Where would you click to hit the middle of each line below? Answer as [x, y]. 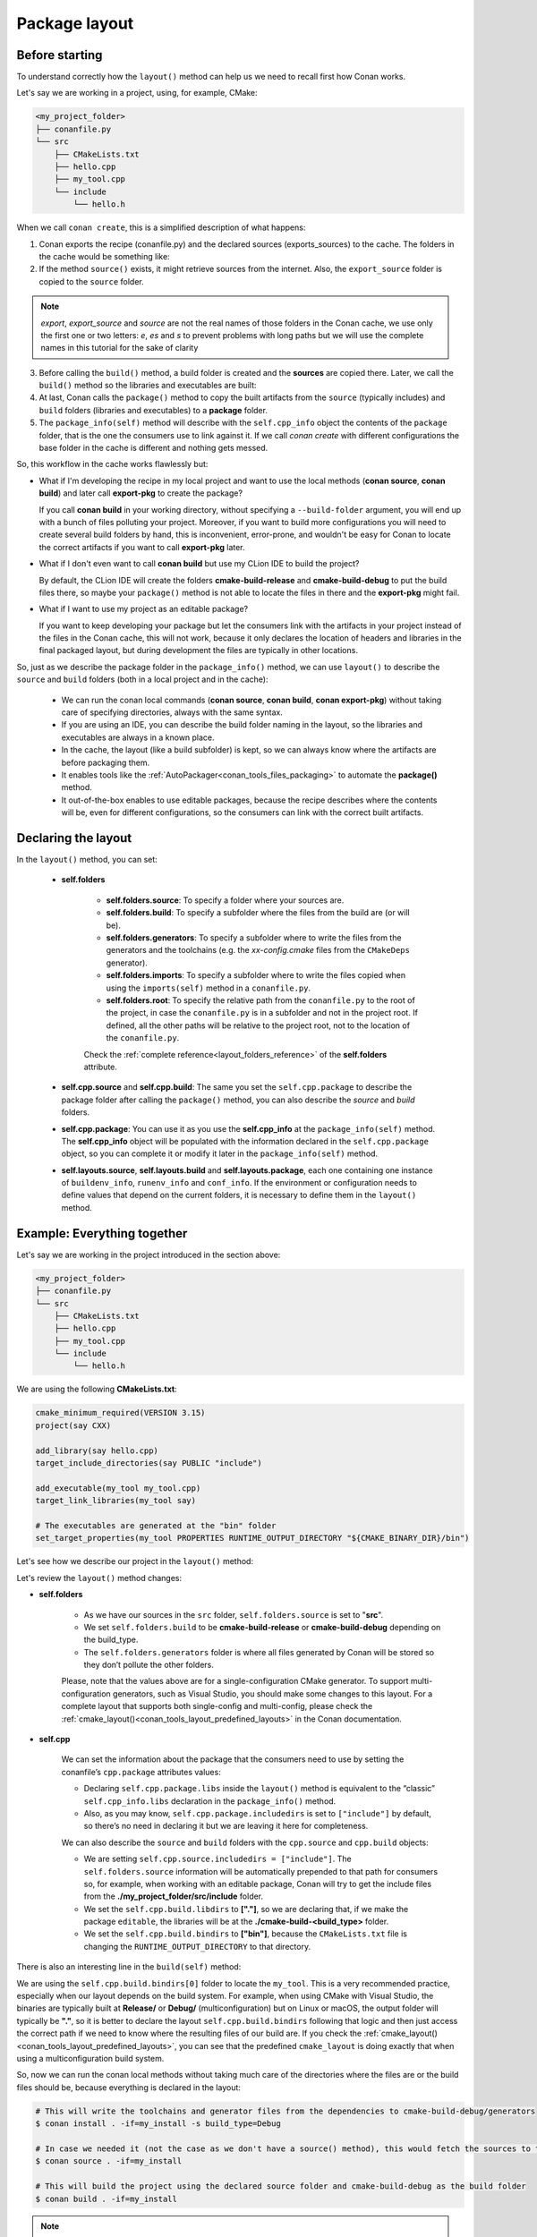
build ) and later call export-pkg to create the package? [141, 493]
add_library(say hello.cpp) [97, 1450]
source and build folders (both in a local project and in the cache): [142, 679]
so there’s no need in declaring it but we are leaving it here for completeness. [226, 1826]
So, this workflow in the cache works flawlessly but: [112, 464]
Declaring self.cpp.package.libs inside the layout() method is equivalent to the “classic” [260, 1789]
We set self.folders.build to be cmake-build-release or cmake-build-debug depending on [262, 1627]
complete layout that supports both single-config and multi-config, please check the [217, 1706]
